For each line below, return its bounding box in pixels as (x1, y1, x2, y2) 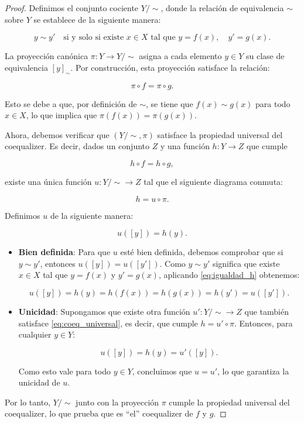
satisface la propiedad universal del (157, 128, 283, 140)
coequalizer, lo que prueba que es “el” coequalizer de (5, 407, 193, 419)
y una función (160, 140, 210, 152)
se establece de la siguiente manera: (33, 13, 161, 25)
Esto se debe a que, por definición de (5, 97, 137, 109)
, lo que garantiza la (217, 364, 289, 377)
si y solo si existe (63, 33, 124, 42)
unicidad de (18, 376, 60, 388)
